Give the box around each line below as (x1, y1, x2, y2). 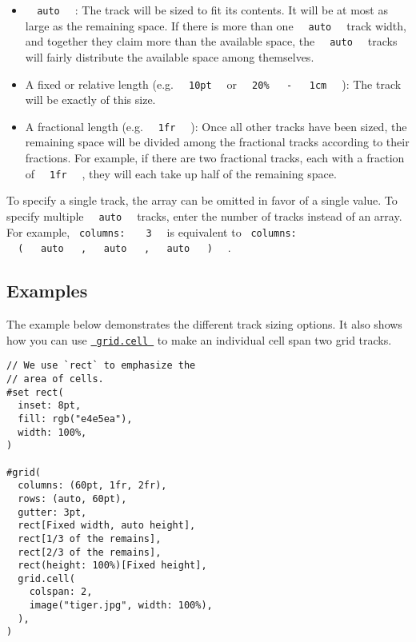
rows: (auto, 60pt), (18, 492, 127, 504)
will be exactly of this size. (25, 91, 156, 108)
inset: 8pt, (18, 400, 82, 412)
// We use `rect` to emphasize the (6, 360, 196, 372)
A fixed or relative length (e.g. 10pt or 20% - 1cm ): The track (25, 75, 402, 92)
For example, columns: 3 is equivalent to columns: (6, 223, 297, 240)
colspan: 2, (29, 586, 93, 598)
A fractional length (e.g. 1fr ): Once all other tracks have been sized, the (25, 118, 407, 134)
